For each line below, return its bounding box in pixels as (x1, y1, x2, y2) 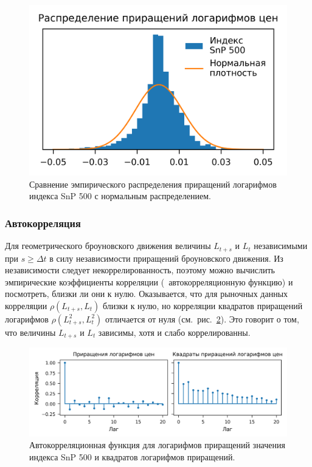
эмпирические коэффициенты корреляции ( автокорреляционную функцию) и (5, 275, 293, 288)
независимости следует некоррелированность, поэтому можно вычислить (5, 264, 275, 276)
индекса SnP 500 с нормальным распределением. (29, 189, 211, 202)
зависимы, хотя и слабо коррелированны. (98, 326, 251, 338)
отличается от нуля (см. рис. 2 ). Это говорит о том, (105, 312, 299, 325)
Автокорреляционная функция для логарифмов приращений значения (29, 438, 285, 451)
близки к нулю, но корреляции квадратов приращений (102, 299, 303, 312)
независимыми (254, 239, 308, 252)
